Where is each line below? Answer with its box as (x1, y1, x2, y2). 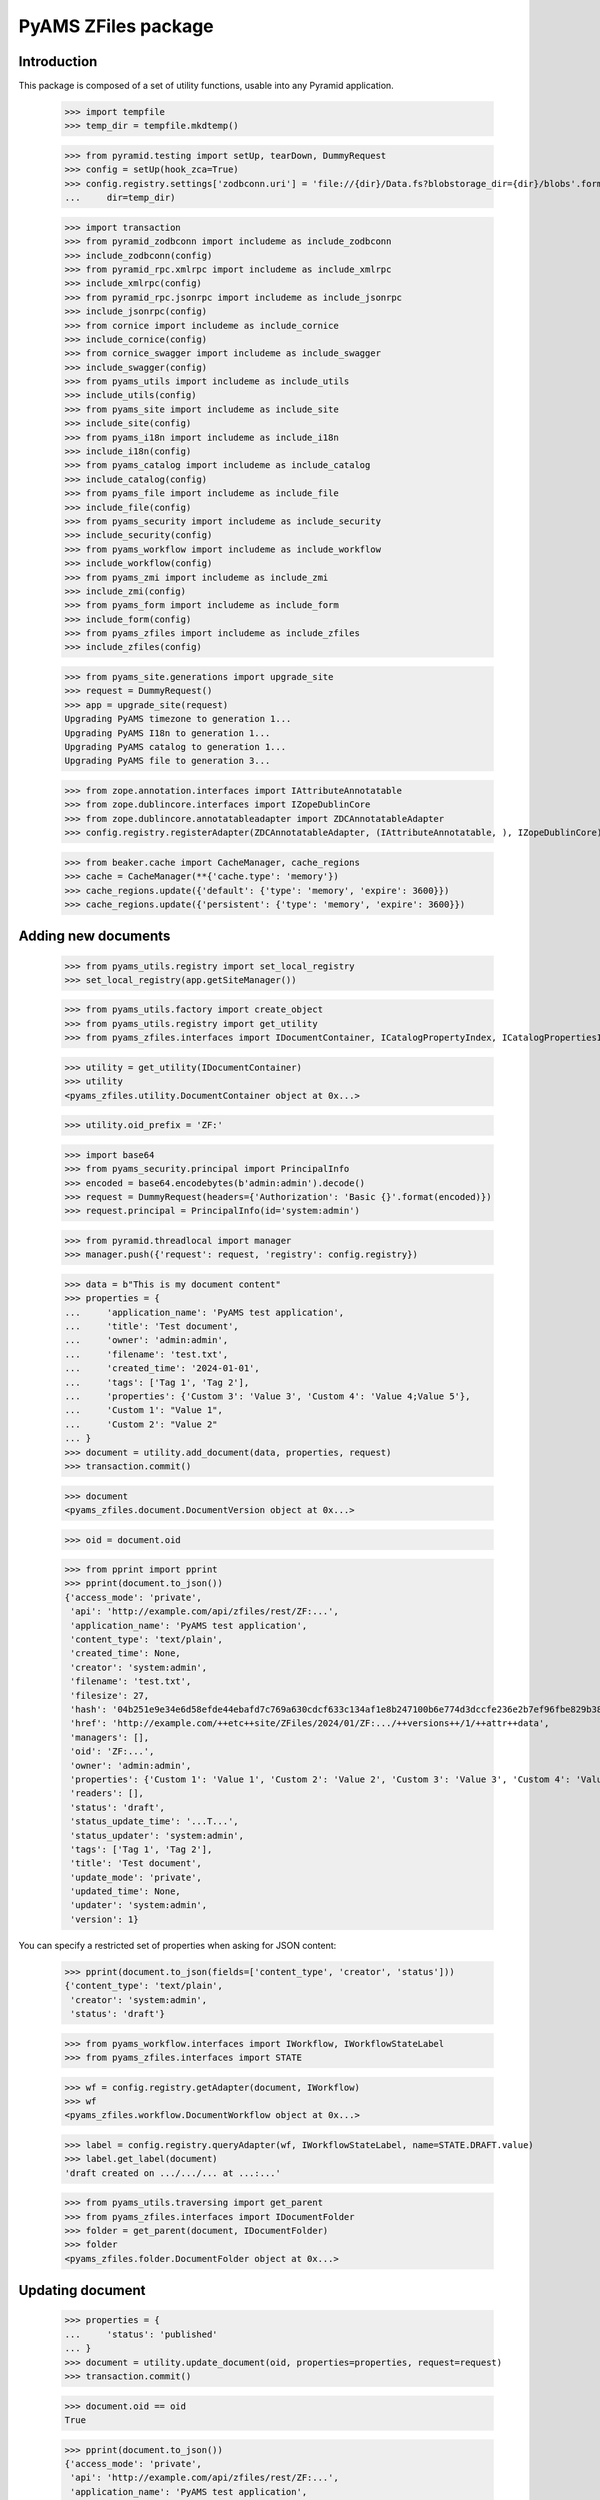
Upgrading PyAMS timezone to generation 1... (64, 713, 292, 725)
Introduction (18, 53, 98, 70)
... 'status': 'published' (64, 2328, 219, 2340)
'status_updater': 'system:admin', (70, 1830, 245, 1841)
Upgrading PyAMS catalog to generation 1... (64, 741, 287, 753)
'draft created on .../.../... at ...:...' (64, 2167, 282, 2179)
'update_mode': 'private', (70, 1871, 202, 1883)
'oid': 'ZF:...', (70, 1746, 155, 1757)
